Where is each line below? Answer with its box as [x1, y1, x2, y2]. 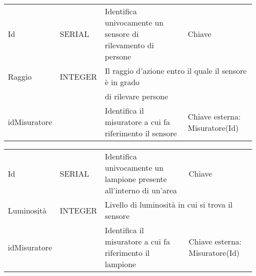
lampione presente [105, 173, 167, 184]
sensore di [105, 28, 139, 39]
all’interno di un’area [105, 184, 177, 196]
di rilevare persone [105, 91, 168, 102]
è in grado [105, 76, 140, 88]
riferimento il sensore [105, 127, 177, 139]
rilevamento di [105, 39, 154, 51]
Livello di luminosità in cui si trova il [105, 199, 233, 210]
